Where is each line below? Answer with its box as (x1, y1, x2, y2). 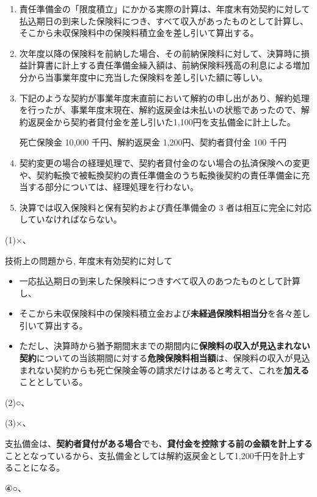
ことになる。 (13, 461, 65, 474)
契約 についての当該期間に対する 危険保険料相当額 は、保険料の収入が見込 (19, 352, 310, 364)
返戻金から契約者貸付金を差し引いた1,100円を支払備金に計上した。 (27, 115, 296, 128)
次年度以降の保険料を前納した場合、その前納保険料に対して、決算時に (19, 46, 301, 59)
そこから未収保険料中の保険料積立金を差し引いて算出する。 (19, 26, 259, 39)
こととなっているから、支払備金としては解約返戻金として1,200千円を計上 (5, 449, 297, 462)
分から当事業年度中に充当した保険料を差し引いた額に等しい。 (19, 70, 268, 83)
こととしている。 (19, 375, 88, 388)
